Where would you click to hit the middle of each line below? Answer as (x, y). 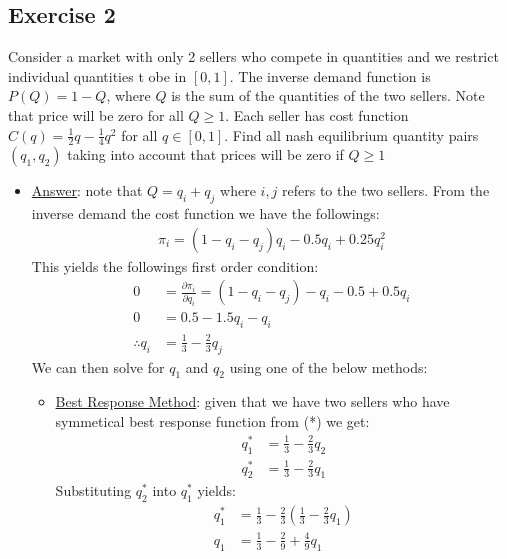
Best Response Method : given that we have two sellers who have (252, 401)
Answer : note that (87, 190)
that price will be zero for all (96, 114)
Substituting (93, 490)
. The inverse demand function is (330, 75)
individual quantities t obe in (97, 75)
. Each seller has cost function (317, 114)
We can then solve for (98, 366)
